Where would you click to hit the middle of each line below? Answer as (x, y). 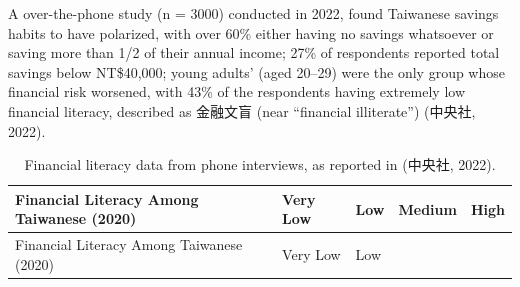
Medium (427, 208)
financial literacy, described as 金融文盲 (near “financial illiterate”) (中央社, (242, 110)
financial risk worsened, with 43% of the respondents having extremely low (237, 91)
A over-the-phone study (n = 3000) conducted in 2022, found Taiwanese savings (253, 13)
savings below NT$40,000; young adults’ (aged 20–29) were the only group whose (256, 71)
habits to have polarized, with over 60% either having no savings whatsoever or (251, 32)
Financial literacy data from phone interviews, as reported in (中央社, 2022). (260, 164)
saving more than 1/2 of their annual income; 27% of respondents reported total (254, 52)
